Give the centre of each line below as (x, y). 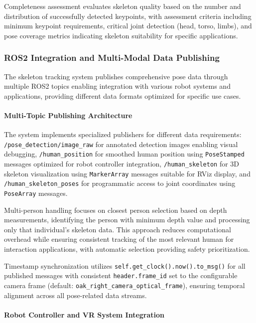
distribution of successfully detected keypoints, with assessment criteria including (128, 16)
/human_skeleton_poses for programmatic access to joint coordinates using (120, 183)
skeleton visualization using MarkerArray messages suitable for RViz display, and (127, 173)
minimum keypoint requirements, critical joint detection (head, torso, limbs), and (128, 26)
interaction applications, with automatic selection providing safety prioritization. (127, 249)
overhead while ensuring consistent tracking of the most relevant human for (119, 239)
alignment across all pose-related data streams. (75, 295)
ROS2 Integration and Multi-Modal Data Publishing (112, 58)
